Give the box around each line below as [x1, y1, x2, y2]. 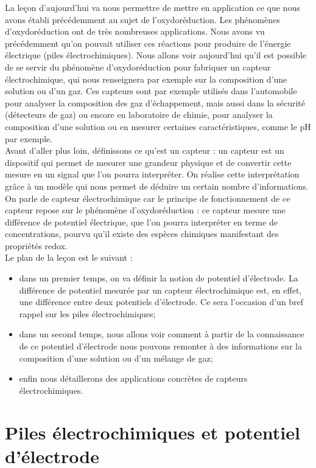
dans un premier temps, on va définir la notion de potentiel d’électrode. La [19, 272, 298, 284]
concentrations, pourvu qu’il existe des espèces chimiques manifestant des [5, 227, 279, 240]
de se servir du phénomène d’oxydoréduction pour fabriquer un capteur [5, 60, 271, 73]
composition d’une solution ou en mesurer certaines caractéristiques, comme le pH [5, 120, 311, 132]
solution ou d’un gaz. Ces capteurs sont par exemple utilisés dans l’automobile [5, 84, 297, 97]
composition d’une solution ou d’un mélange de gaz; [19, 351, 213, 364]
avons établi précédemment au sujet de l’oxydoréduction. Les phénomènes [5, 13, 280, 26]
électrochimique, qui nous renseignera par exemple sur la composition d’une [5, 72, 287, 85]
